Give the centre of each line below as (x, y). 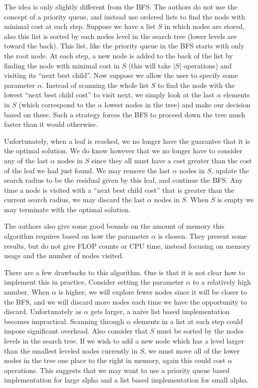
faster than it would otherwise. (51, 124)
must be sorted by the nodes (200, 331)
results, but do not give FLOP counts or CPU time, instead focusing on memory (127, 245)
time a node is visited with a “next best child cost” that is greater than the (119, 190)
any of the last (26, 160)
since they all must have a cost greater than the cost (172, 160)
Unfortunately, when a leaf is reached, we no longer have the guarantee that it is (127, 141)
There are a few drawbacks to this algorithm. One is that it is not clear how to (125, 272)
